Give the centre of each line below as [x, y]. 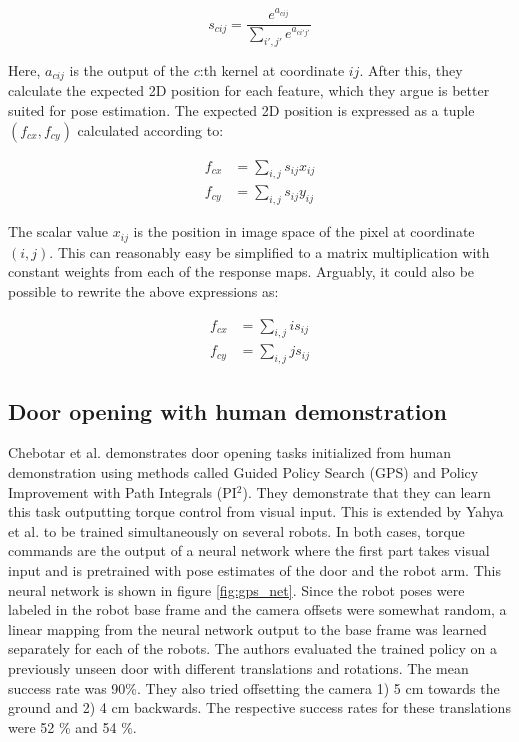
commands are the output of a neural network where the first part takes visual [249, 550]
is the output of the [129, 70]
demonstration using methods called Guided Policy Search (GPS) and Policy [243, 471]
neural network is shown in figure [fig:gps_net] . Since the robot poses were [236, 589]
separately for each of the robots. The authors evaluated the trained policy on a [252, 648]
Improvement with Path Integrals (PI [122, 491]
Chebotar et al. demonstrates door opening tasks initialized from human [230, 452]
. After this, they [411, 70]
